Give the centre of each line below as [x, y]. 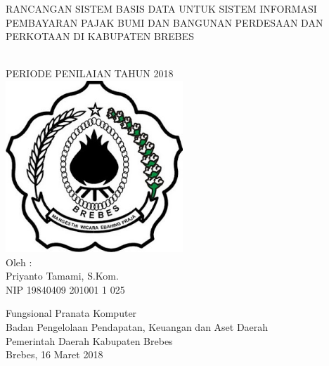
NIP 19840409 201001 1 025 [65, 289]
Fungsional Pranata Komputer [71, 313]
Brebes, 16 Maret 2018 [54, 354]
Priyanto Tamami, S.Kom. [62, 276]
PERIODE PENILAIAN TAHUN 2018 [90, 73]
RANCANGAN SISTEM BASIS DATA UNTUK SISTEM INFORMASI [161, 8]
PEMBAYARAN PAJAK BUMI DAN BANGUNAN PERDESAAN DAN [164, 22]
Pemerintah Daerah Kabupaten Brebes [89, 340]
